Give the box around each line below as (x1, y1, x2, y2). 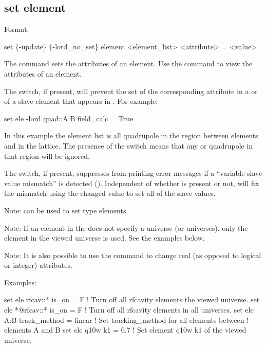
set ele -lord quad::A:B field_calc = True (4, 113, 134, 123)
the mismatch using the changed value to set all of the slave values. (4, 188, 216, 198)
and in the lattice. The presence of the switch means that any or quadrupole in (4, 140, 253, 151)
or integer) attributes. (4, 260, 72, 270)
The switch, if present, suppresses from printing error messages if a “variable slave (4, 168, 262, 178)
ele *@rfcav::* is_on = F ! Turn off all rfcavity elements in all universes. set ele (4, 304, 254, 315)
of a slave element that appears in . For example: (4, 96, 158, 106)
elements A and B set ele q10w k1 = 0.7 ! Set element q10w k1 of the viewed (4, 324, 246, 335)
